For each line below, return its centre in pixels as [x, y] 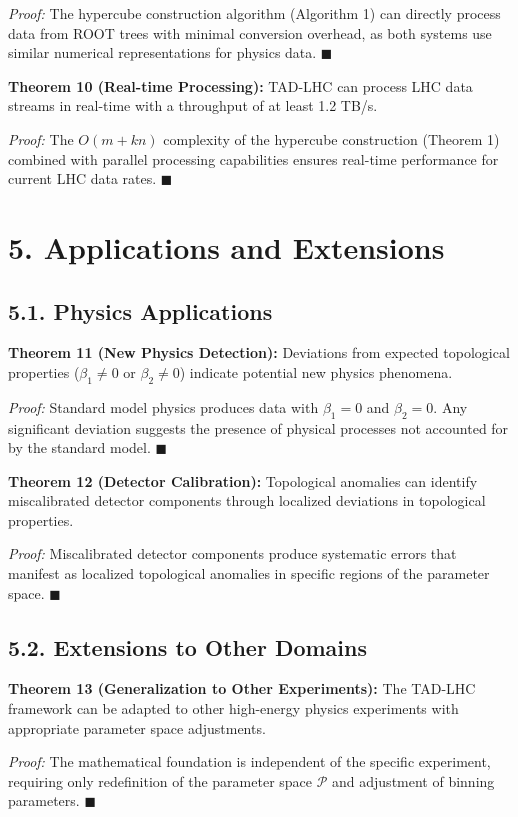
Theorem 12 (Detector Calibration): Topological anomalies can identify [243, 480]
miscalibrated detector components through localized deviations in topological [247, 500]
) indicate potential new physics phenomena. [316, 371]
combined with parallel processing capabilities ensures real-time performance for [253, 158]
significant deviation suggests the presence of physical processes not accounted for [258, 427]
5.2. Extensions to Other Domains [188, 646]
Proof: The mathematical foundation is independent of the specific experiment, [249, 761]
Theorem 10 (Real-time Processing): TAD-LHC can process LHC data [240, 85]
